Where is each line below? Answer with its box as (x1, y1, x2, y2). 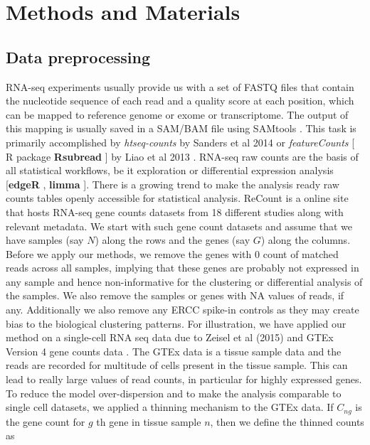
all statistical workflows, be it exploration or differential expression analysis (6, 163, 334, 178)
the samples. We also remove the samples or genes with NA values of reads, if (6, 288, 344, 303)
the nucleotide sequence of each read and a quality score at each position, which (6, 93, 354, 108)
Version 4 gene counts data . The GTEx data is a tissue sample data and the (6, 343, 342, 358)
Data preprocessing (6, 45, 151, 68)
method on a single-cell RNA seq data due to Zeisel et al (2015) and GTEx (6, 330, 334, 345)
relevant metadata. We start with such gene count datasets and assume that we (6, 218, 352, 233)
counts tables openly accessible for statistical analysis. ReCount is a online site (6, 191, 349, 205)
